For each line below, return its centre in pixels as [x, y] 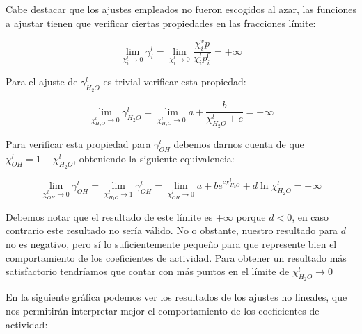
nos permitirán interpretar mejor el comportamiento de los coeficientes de [163, 310]
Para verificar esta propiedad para [78, 143]
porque [251, 216]
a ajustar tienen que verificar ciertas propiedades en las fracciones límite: [161, 23]
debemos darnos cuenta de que [239, 143]
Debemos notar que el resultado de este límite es [109, 216]
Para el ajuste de [42, 82]
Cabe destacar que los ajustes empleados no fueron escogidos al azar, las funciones [181, 9]
